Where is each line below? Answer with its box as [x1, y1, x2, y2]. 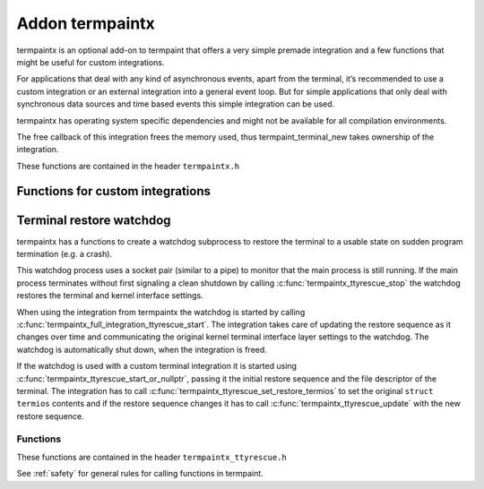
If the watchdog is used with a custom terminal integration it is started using [16, 361, 298, 372]
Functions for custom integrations [16, 184, 211, 199]
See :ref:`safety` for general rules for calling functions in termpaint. [16, 468, 264, 479]
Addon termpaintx [16, 13, 156, 33]
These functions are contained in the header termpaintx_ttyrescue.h [16, 451, 287, 462]
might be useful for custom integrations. [16, 56, 165, 67]
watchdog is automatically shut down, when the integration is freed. [16, 344, 268, 355]
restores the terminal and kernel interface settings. [16, 290, 203, 301]
